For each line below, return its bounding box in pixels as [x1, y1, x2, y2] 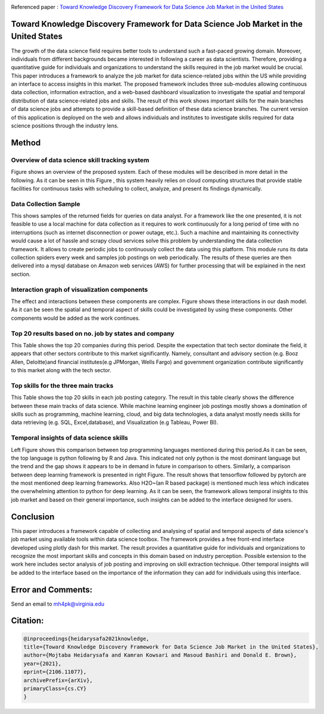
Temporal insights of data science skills [11, 434, 128, 442]
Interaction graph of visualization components [11, 285, 148, 294]
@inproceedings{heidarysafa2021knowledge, [23, 635, 149, 642]
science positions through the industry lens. [11, 122, 119, 129]
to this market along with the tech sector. [11, 367, 111, 374]
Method [11, 138, 41, 148]
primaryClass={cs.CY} [23, 685, 87, 692]
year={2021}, [23, 660, 62, 667]
